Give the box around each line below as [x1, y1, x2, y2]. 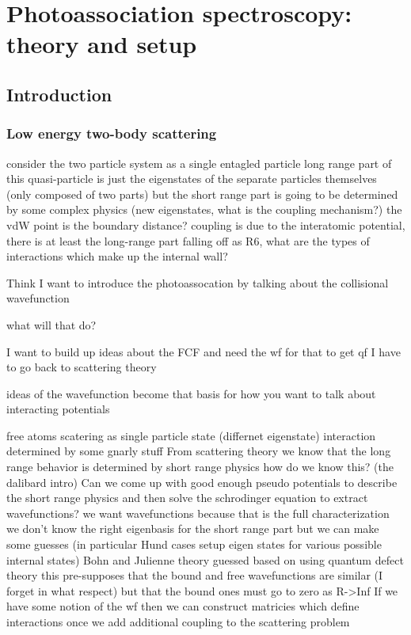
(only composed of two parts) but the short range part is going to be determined [6, 185, 398, 202]
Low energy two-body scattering [6, 124, 217, 143]
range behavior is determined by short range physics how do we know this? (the [6, 458, 394, 475]
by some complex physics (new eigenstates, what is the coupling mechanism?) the [6, 201, 402, 218]
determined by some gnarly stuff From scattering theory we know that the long [6, 443, 391, 459]
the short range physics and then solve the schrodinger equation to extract [6, 489, 368, 506]
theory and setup [6, 28, 197, 60]
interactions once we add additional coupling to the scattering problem [6, 614, 350, 629]
